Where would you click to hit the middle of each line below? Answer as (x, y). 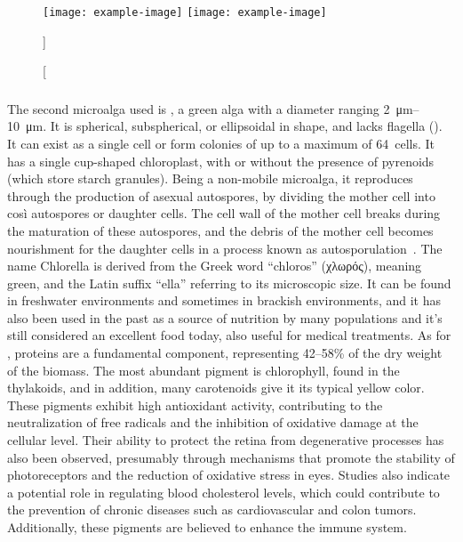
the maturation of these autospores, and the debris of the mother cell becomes (220, 230)
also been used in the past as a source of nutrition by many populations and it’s (225, 317)
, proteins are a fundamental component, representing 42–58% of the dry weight (225, 353)
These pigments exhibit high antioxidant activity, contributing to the (195, 404)
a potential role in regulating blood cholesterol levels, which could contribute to (224, 492)
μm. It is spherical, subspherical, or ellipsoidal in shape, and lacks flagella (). (234, 126)
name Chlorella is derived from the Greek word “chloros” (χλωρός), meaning (215, 266)
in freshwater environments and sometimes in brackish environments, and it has (224, 300)
